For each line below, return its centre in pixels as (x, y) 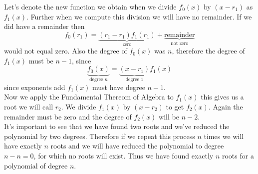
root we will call (29, 107)
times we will (224, 136)
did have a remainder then (44, 26)
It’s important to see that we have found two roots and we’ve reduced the (117, 126)
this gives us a (222, 97)
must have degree (119, 87)
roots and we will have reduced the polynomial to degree (137, 146)
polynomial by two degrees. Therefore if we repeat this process (100, 136)
